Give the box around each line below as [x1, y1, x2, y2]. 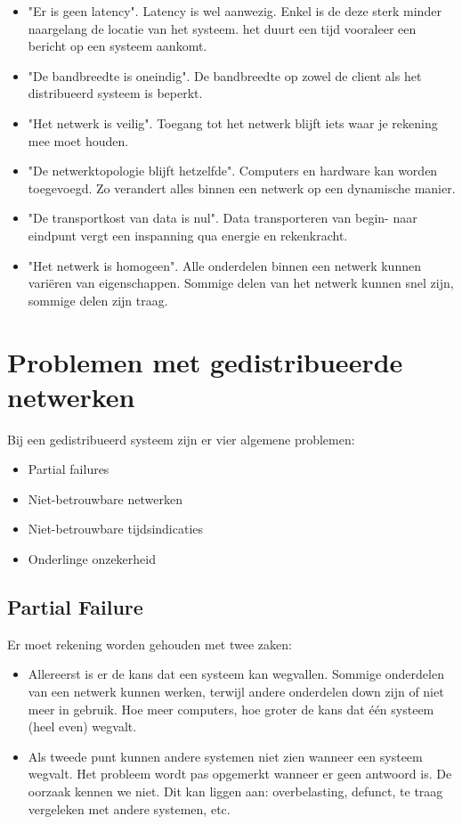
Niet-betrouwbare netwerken [28, 489, 182, 508]
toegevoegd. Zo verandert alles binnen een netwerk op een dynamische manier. [28, 178, 456, 197]
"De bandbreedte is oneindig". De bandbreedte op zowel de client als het [28, 66, 422, 85]
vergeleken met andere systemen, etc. [28, 799, 231, 818]
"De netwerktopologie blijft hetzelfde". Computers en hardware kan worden [28, 161, 438, 180]
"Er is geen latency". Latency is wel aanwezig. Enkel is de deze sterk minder [28, 2, 442, 20]
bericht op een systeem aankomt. [28, 37, 207, 55]
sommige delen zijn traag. [28, 290, 168, 309]
